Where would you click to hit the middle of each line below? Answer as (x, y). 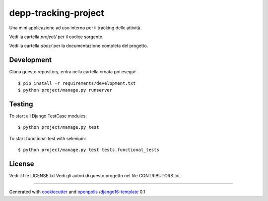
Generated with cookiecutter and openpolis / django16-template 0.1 (77, 192)
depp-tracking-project (57, 13)
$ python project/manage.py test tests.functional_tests (89, 150)
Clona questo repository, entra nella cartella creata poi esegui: (73, 72)
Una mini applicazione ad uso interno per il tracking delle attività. (75, 28)
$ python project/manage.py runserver (65, 90)
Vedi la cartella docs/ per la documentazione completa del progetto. (79, 46)
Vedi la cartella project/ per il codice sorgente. (56, 37)
